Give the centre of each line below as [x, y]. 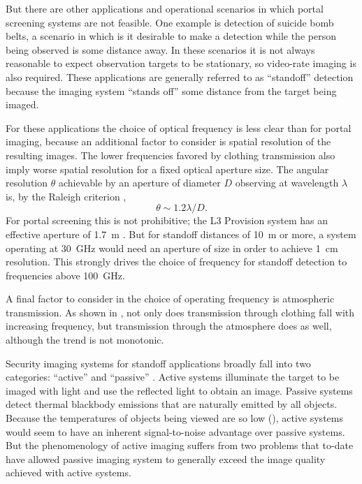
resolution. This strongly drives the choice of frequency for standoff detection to [176, 262]
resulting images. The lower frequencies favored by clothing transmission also [171, 155]
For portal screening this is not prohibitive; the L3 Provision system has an [167, 220]
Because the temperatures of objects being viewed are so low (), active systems [174, 418]
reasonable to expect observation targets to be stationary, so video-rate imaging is [181, 63]
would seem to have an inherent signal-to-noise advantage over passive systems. [175, 431]
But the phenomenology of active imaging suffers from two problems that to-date [180, 445]
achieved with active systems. [68, 472]
